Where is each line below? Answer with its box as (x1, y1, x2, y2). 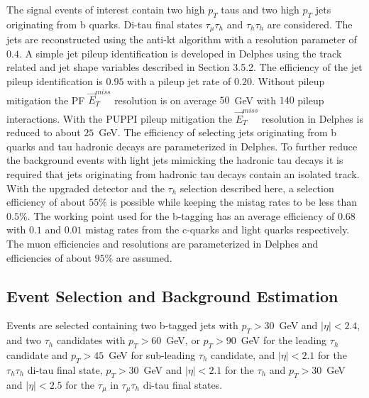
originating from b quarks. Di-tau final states (6, 16, 202, 31)
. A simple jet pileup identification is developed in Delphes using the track (18, 45, 342, 60)
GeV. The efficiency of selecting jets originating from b (99, 125, 337, 140)
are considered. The (267, 16, 353, 31)
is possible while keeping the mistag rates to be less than (110, 194, 358, 209)
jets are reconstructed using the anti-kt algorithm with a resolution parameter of (6, 32, 357, 47)
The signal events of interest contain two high (6, 2, 205, 16)
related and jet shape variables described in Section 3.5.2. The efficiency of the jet (6, 60, 363, 74)
